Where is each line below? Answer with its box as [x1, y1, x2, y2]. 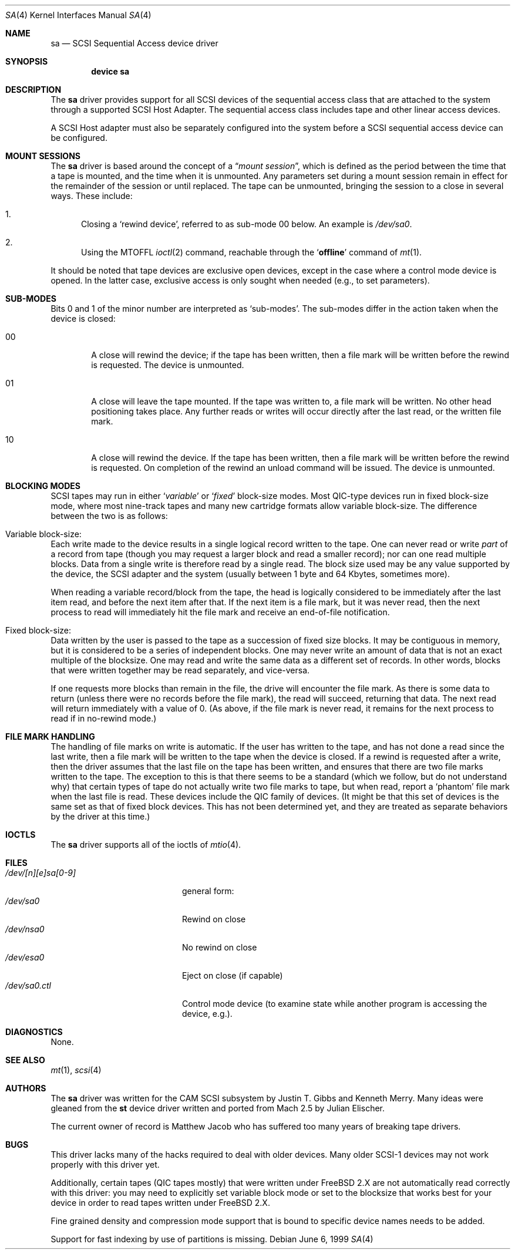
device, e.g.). [182, 1009, 233, 1019]
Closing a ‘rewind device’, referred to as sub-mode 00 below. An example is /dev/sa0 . [81, 219, 412, 229]
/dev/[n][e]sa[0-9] [5, 868, 76, 878]
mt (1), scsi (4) [51, 1065, 102, 1075]
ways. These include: [51, 191, 133, 201]
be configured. [51, 133, 107, 143]
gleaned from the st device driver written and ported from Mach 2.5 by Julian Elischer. [51, 1103, 385, 1113]
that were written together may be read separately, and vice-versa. [51, 665, 310, 675]
